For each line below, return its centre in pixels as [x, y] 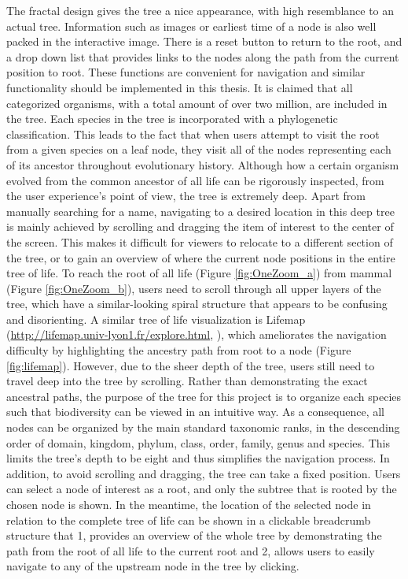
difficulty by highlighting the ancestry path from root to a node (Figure [179, 350]
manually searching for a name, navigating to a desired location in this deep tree [200, 211]
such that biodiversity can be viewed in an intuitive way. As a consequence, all [195, 412]
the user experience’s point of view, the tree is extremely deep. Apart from [186, 196]
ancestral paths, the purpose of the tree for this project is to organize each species [204, 396]
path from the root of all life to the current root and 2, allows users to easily [191, 550]
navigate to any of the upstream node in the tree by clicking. [153, 566]
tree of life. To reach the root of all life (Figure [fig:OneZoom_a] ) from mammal [199, 273]
